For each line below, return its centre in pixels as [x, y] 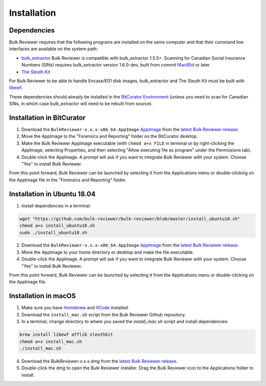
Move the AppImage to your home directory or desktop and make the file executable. [108, 252]
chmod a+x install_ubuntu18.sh [57, 226]
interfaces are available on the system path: [53, 49]
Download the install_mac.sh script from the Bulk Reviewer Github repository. [104, 315]
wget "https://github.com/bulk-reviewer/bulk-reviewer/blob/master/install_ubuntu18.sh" [130, 219]
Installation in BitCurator [47, 118]
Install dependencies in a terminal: [56, 206]
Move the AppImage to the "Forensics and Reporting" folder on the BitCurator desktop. [110, 136]
